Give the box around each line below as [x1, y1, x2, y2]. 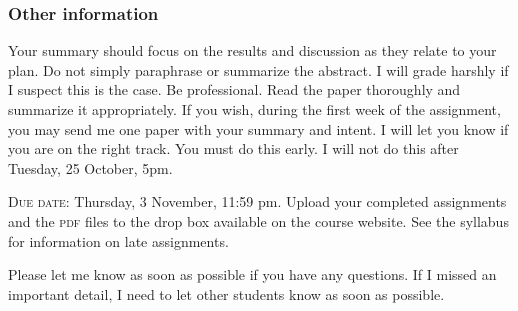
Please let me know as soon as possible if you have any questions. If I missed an [8, 264, 497, 285]
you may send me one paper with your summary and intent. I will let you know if [8, 118, 509, 139]
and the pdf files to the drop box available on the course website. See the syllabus [8, 210, 509, 231]
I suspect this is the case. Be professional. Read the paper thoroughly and [8, 79, 461, 100]
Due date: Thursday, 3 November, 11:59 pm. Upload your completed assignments [8, 191, 507, 212]
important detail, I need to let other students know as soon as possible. [8, 283, 445, 304]
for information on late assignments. [8, 230, 229, 251]
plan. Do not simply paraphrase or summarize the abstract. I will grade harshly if [8, 59, 509, 80]
